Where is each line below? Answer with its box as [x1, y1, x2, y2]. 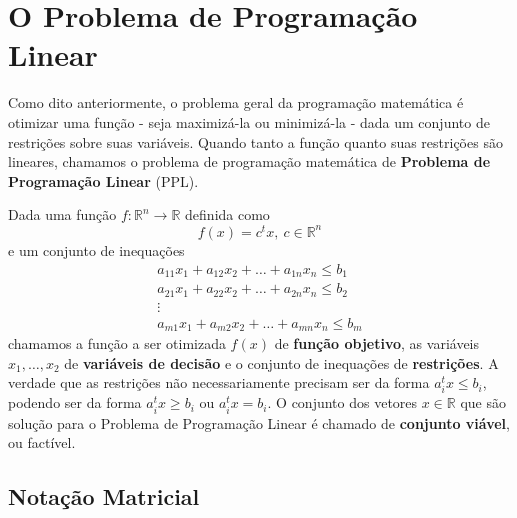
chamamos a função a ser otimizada [8, 333, 226, 354]
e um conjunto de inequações [8, 239, 185, 260]
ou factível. [8, 432, 76, 453]
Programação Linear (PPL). [8, 170, 199, 191]
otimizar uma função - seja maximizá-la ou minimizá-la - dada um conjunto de [8, 111, 490, 132]
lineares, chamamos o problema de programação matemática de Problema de [8, 151, 491, 172]
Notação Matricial [8, 481, 200, 512]
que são [460, 392, 507, 413]
